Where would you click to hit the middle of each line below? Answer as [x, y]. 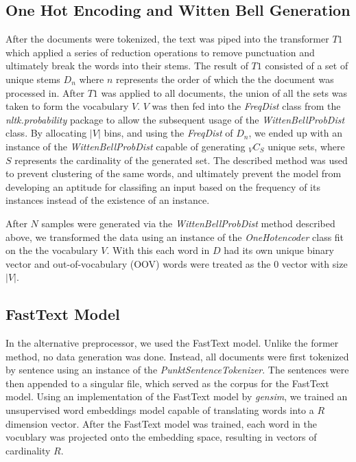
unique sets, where [306, 146]
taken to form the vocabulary [67, 106]
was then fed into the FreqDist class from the [246, 106]
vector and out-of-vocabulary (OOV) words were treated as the [138, 263]
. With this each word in [158, 250]
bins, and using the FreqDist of [168, 133]
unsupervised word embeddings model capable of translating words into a [160, 410]
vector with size [315, 263]
